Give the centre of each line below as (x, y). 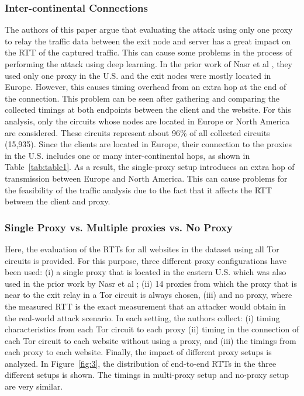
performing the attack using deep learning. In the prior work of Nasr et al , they (149, 64)
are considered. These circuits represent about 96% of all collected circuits (137, 132)
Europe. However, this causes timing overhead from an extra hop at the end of (146, 87)
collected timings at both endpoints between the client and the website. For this (148, 110)
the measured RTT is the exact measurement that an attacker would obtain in (145, 306)
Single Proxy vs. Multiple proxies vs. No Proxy (119, 227)
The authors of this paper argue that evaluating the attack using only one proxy (149, 29)
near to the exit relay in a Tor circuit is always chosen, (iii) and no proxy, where (148, 295)
